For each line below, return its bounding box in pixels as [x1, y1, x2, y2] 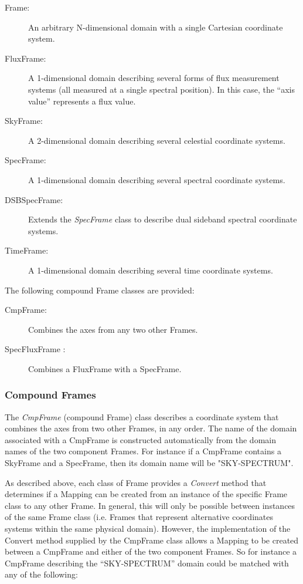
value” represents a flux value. [28, 94, 136, 107]
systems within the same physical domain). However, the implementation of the [5, 522, 291, 535]
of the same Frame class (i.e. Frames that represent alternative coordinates [5, 511, 273, 523]
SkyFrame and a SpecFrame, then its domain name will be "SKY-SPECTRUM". [5, 457, 294, 469]
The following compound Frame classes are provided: [5, 283, 195, 296]
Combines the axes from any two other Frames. [28, 323, 198, 335]
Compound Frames [5, 387, 96, 402]
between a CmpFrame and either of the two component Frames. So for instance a [5, 545, 297, 558]
